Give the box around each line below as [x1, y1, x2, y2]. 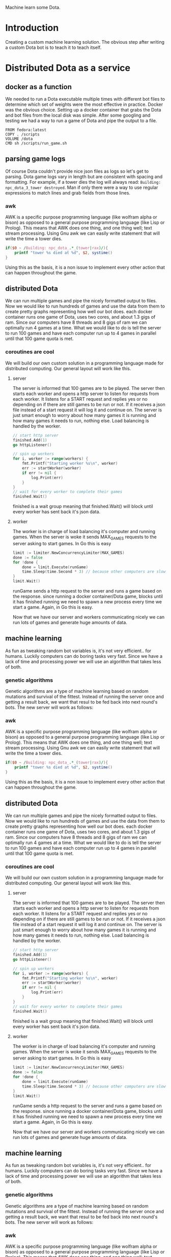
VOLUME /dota [5, 136, 33, 142]
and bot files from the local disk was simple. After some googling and [5, 112, 151, 118]
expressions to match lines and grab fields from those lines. [5, 189, 131, 195]
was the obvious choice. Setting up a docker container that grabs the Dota [5, 106, 161, 113]
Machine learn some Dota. [5, 5, 61, 10]
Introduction [5, 22, 59, 34]
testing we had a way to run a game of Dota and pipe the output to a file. [5, 117, 157, 124]
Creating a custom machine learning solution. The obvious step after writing [5, 39, 164, 45]
